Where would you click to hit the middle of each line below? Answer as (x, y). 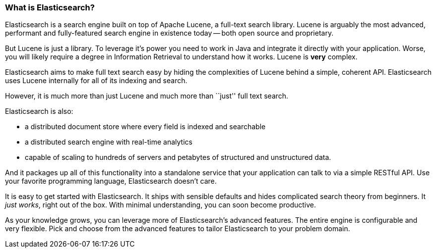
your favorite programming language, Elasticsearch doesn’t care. (111, 181)
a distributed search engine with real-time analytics (109, 142)
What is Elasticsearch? (50, 7)
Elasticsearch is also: (39, 111)
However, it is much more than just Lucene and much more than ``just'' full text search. (147, 96)
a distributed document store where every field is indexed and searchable (145, 127)
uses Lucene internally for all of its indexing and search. (96, 81)
